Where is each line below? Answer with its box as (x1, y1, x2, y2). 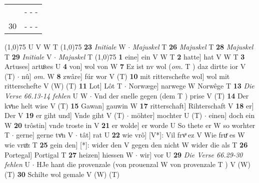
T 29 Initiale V (4, 51, 52, 61)
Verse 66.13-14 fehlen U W (4, 90, 88, 100)
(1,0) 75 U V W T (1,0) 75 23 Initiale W (4, 41, 126, 51)
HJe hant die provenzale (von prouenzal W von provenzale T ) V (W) (36, 159, 250, 169)
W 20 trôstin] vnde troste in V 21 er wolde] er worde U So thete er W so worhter (4, 119, 255, 130)
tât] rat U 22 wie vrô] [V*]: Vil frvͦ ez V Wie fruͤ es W (79, 129, 245, 140)
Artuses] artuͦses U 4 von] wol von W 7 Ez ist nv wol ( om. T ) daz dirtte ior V (4, 61, 246, 71)
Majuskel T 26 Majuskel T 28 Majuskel (132, 41, 253, 51)
